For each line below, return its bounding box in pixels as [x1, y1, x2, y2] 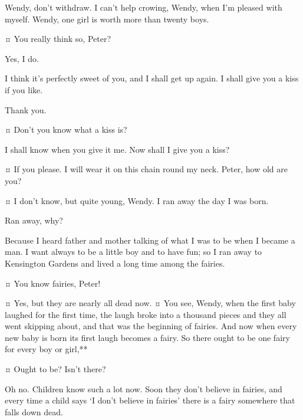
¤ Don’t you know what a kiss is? [5, 123, 127, 136]
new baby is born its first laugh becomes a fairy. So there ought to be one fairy [5, 331, 290, 343]
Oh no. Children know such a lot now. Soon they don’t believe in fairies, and [5, 382, 282, 395]
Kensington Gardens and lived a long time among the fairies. [5, 257, 225, 269]
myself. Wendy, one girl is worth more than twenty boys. [5, 12, 209, 25]
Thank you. [5, 103, 47, 116]
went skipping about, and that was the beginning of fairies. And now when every [5, 320, 297, 332]
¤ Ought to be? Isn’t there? [5, 363, 106, 375]
